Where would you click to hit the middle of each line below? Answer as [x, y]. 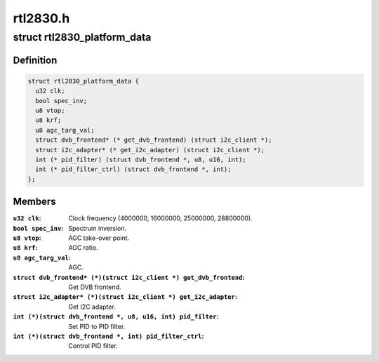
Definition [35, 60]
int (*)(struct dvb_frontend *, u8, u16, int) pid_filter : [116, 316]
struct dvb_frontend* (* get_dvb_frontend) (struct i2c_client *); [154, 140]
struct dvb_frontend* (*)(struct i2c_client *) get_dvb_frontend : [129, 277]
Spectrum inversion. [98, 228]
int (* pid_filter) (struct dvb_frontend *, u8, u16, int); [141, 159]
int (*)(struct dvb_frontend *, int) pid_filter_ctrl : [108, 336]
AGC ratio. [83, 248]
